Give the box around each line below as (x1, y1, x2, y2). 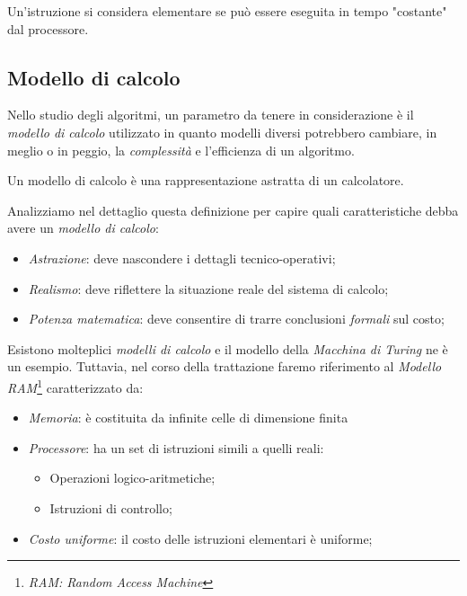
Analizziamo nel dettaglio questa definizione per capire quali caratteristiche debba (7, 200, 459, 219)
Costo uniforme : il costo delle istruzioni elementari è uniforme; (28, 529, 373, 547)
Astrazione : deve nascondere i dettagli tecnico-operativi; (28, 248, 336, 267)
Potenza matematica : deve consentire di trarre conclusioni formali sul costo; (28, 309, 445, 328)
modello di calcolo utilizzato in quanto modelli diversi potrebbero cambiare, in (7, 122, 437, 141)
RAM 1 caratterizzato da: (7, 375, 144, 396)
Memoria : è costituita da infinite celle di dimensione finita (28, 408, 348, 427)
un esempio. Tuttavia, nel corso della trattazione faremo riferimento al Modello (7, 357, 442, 376)
